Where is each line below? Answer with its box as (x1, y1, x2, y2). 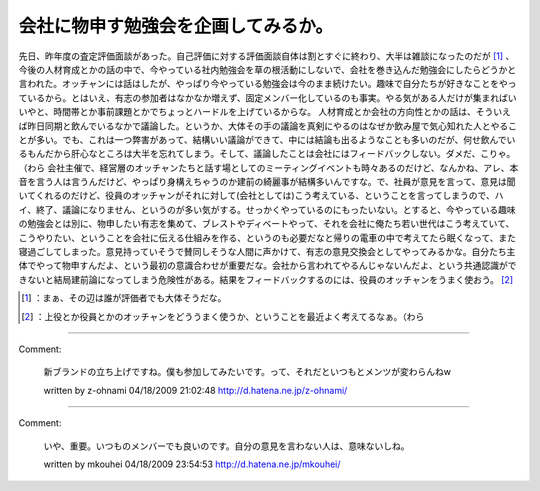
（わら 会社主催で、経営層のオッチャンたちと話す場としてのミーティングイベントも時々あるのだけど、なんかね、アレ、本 (18, 161, 519, 174)
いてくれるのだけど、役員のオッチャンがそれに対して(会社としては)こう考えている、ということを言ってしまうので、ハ (18, 190, 504, 202)
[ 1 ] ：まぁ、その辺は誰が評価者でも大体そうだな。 (21, 292, 227, 304)
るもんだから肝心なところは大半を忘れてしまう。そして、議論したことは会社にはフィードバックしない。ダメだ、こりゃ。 (18, 148, 516, 160)
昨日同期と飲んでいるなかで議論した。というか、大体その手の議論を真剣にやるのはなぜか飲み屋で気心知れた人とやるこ (26, 120, 518, 132)
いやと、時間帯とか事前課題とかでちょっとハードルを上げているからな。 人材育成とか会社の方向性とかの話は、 (18, 106, 477, 118)
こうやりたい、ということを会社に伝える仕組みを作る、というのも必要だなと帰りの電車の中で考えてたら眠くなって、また (18, 231, 517, 244)
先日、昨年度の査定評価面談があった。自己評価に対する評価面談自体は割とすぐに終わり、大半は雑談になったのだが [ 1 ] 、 (18, 50, 515, 62)
